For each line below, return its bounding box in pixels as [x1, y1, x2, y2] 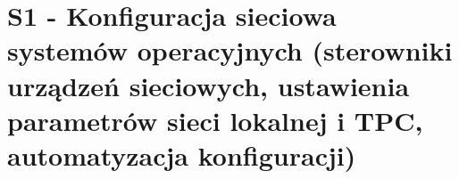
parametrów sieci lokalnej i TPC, [7, 102, 423, 138]
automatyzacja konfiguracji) [7, 136, 356, 173]
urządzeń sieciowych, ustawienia [7, 67, 410, 103]
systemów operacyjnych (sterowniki [7, 32, 453, 69]
